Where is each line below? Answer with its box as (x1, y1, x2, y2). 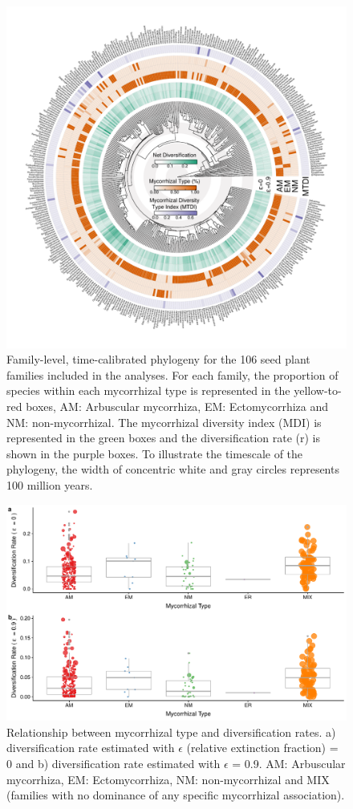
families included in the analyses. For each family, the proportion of (6, 366, 339, 383)
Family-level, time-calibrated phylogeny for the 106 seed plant (6, 351, 310, 368)
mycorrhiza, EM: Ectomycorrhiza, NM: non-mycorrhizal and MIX (6, 770, 330, 787)
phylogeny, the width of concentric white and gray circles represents (6, 461, 339, 478)
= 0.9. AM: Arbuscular (232, 754, 346, 771)
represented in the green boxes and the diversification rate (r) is (6, 429, 320, 446)
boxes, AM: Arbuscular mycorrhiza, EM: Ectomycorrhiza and (26, 398, 329, 415)
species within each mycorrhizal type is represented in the (6, 382, 290, 399)
